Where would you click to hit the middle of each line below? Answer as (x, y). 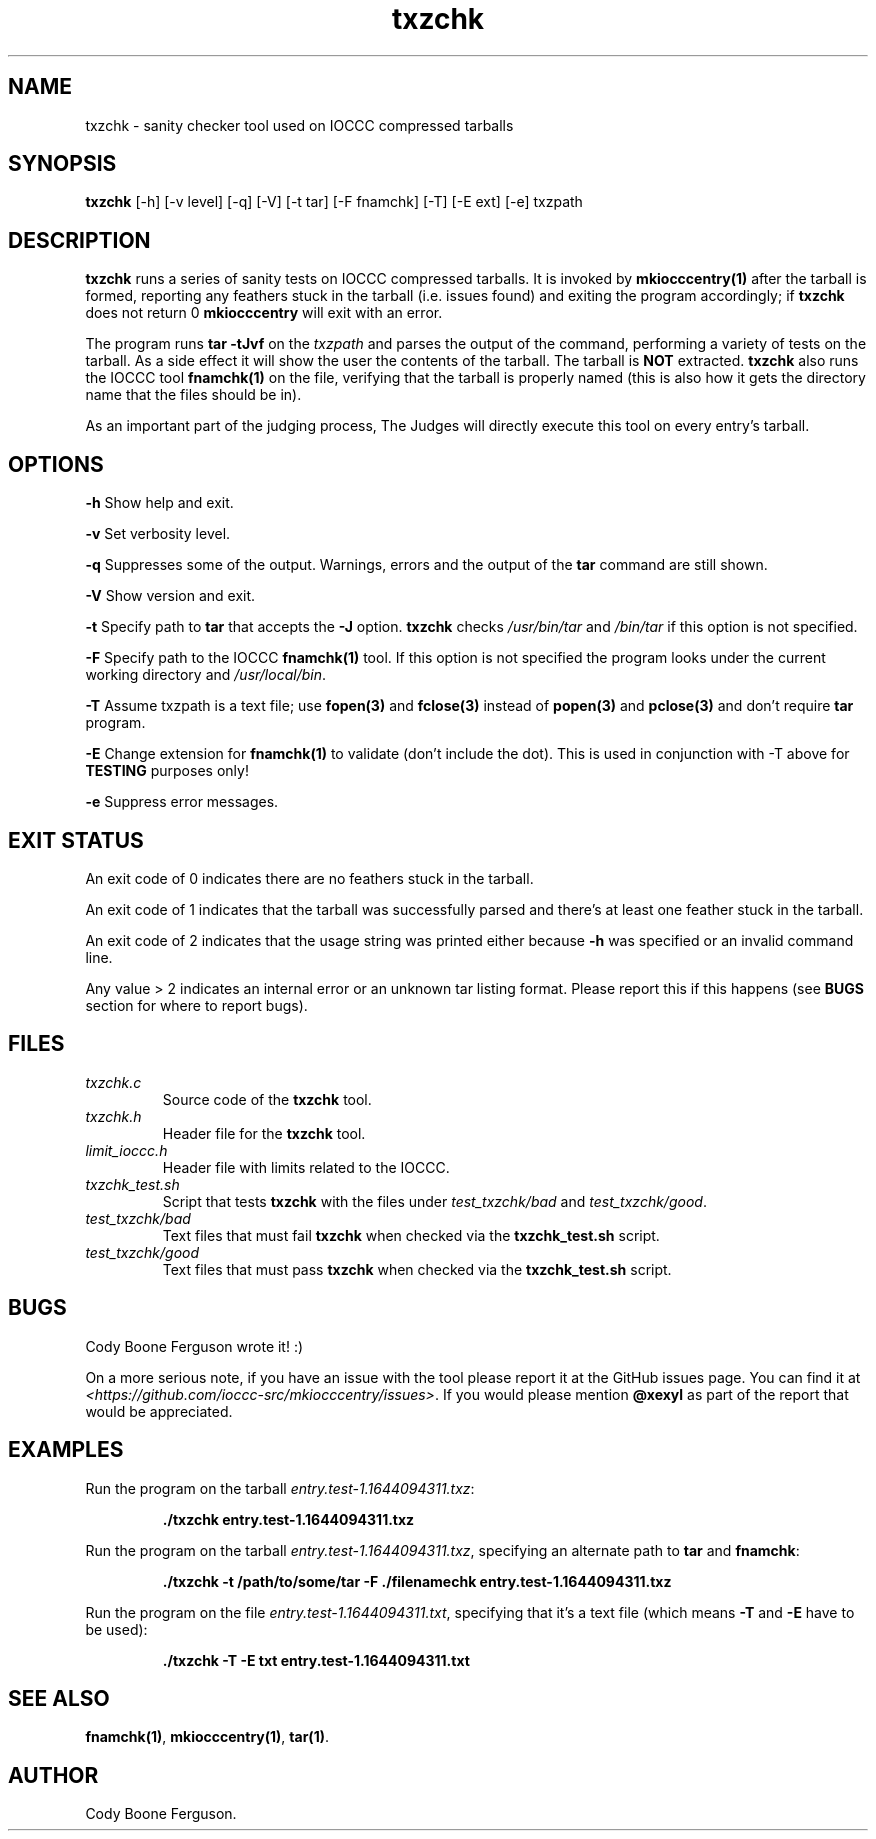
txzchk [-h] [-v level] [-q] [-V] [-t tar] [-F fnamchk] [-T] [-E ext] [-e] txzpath (334, 202)
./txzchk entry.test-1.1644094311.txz (288, 1519)
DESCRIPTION (79, 240)
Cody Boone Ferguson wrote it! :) (194, 1346)
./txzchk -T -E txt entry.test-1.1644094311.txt (316, 1660)
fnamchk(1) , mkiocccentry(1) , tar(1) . (207, 1737)
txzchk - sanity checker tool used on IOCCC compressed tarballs (299, 125)
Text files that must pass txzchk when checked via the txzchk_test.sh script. (417, 1269)
